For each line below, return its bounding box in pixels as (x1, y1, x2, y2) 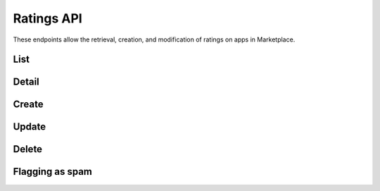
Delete (13, 143, 42, 155)
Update (13, 121, 46, 133)
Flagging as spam (13, 166, 93, 178)
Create (13, 99, 44, 111)
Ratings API (13, 11, 82, 26)
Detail (13, 76, 40, 88)
